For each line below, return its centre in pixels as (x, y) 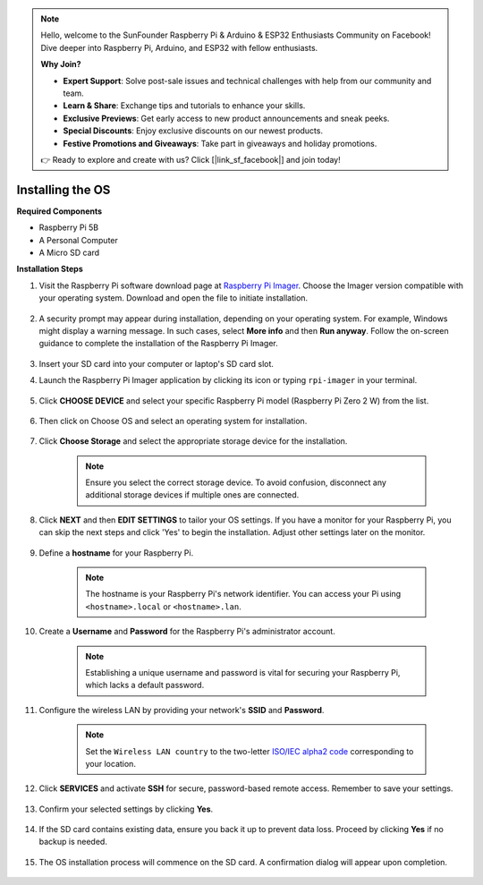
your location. (110, 763)
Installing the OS (64, 189)
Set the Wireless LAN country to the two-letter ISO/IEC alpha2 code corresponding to (250, 751)
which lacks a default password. (145, 685)
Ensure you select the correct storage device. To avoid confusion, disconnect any (236, 482)
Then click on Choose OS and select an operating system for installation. (173, 421)
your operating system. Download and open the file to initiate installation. (174, 298)
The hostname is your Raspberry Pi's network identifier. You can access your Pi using (243, 594)
